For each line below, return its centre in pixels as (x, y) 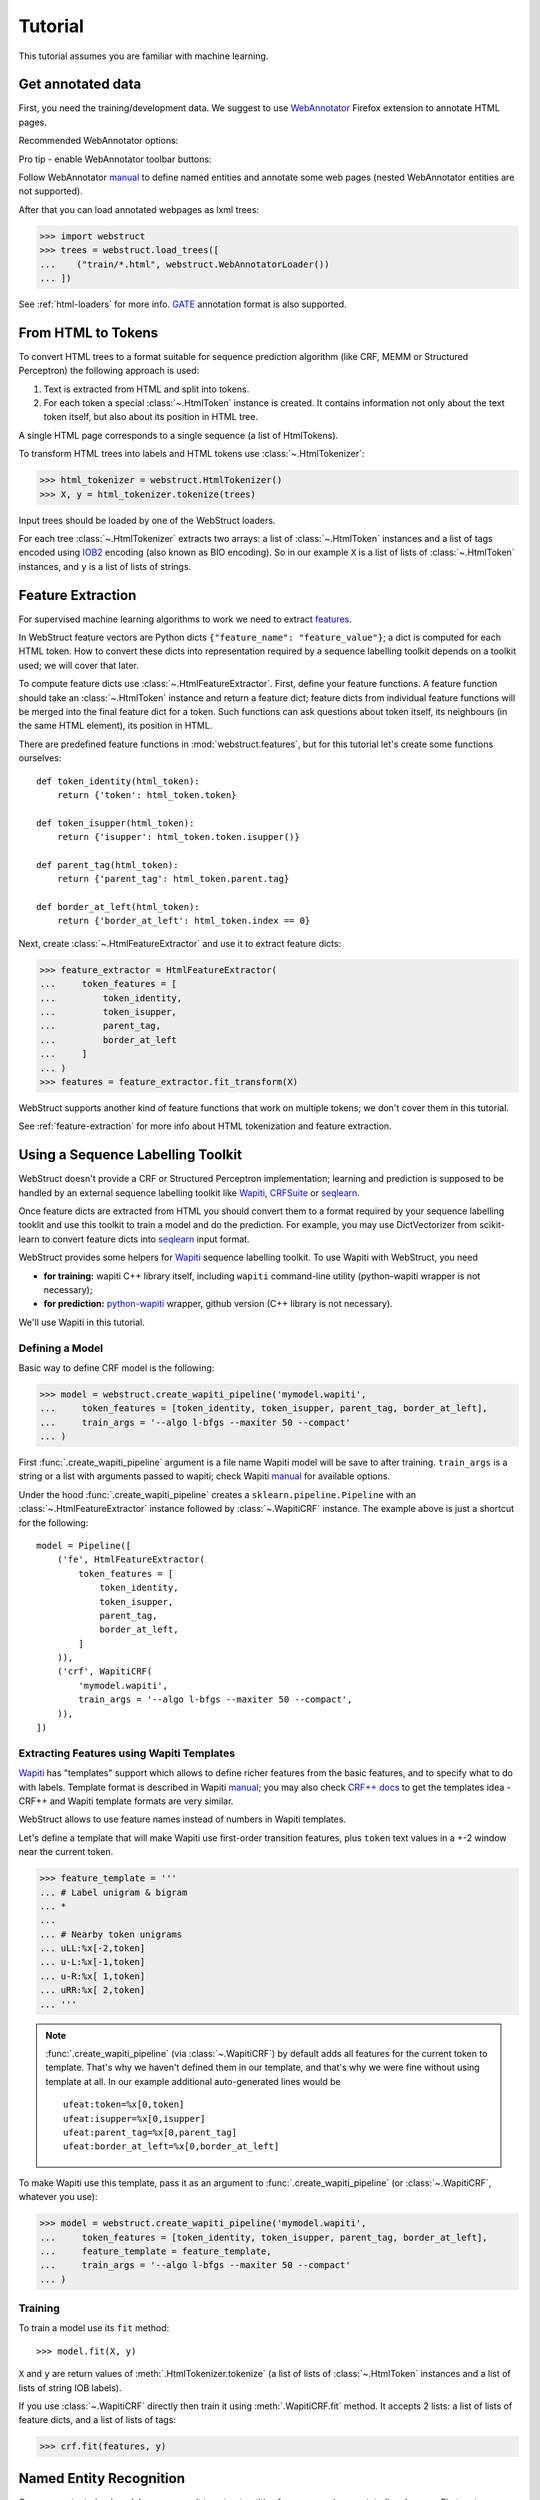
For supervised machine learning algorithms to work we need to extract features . (185, 619)
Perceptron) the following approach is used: (109, 371)
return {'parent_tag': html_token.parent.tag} (173, 879)
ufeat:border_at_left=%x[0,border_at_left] (171, 2146)
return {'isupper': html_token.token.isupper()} (178, 837)
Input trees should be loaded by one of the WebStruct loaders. (147, 520)
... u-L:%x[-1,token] (92, 1962)
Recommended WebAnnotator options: (98, 141)
